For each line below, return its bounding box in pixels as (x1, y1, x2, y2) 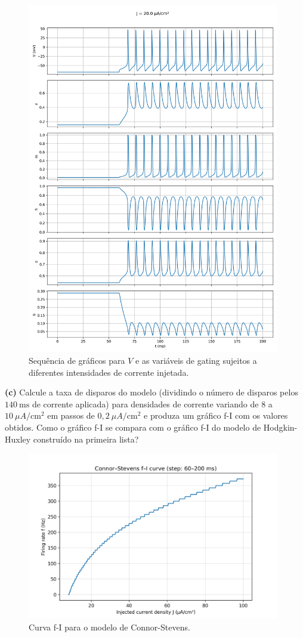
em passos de (47, 409, 95, 422)
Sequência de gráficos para (29, 354, 125, 366)
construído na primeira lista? (33, 432, 139, 445)
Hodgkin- (263, 420, 298, 433)
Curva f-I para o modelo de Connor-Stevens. (29, 620, 190, 633)
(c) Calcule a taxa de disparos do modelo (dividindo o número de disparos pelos (5, 386, 298, 398)
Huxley (5, 432, 31, 445)
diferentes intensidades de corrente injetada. (29, 366, 189, 378)
